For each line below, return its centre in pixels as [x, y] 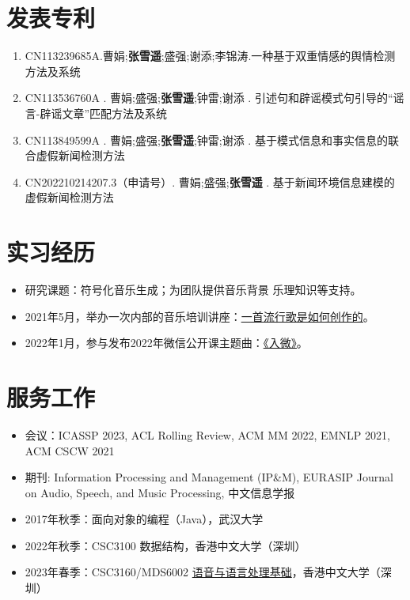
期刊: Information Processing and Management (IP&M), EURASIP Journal [209, 477]
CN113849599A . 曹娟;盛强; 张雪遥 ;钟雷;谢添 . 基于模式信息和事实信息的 [206, 140]
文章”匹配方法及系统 [115, 113]
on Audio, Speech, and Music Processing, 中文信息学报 [160, 492]
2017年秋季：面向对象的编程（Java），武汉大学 [144, 519]
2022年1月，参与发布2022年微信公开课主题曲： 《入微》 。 [166, 343]
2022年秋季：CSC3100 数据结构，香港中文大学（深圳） [165, 545]
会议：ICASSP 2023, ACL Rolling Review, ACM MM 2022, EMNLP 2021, [207, 434]
